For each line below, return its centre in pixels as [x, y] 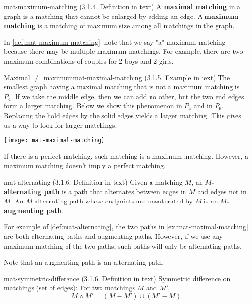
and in [203, 106]
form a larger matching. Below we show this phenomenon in [93, 106]
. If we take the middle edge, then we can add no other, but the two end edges [127, 96]
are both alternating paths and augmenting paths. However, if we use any [114, 236]
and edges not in [222, 191]
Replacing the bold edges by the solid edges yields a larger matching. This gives [123, 115]
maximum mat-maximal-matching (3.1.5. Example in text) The [137, 77]
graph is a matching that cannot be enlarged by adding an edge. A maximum [121, 16]
